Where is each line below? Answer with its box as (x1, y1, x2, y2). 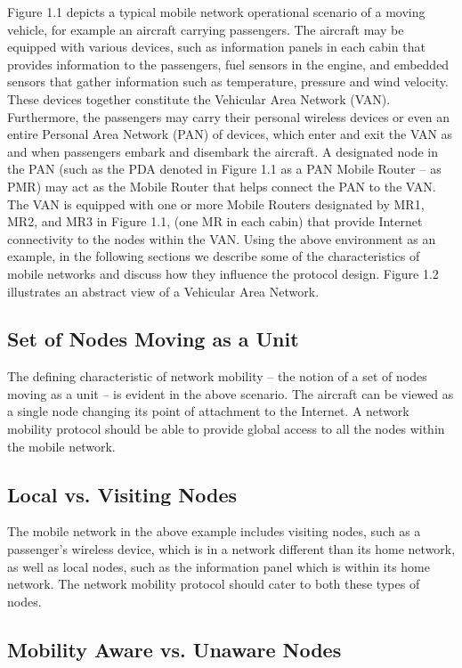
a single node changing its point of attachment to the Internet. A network (7, 402, 409, 420)
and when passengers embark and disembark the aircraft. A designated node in (7, 142, 438, 160)
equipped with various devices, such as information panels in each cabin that (7, 37, 426, 56)
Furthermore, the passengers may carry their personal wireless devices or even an (7, 107, 450, 126)
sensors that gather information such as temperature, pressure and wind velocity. (7, 72, 449, 91)
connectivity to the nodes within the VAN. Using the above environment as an (7, 229, 436, 248)
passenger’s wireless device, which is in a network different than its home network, (7, 540, 456, 558)
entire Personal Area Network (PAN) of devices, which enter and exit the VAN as (7, 125, 453, 143)
